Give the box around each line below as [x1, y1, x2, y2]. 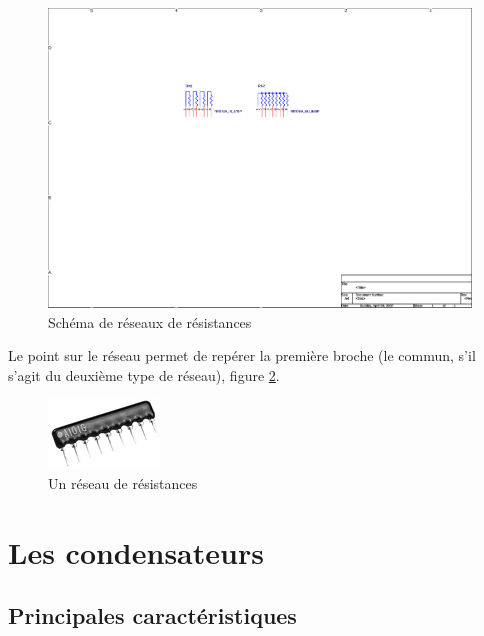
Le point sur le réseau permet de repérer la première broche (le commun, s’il [8, 345, 476, 366]
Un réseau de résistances [48, 473, 198, 494]
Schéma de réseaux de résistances [48, 311, 252, 332]
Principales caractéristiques [8, 600, 297, 631]
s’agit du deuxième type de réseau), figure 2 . [8, 364, 280, 385]
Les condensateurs [8, 531, 264, 572]
